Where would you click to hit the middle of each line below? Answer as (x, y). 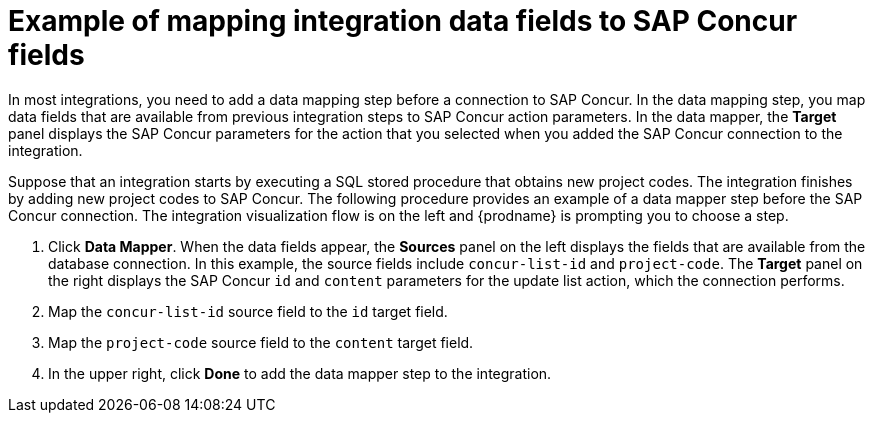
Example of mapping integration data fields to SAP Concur (403, 21)
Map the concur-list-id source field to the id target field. (248, 311)
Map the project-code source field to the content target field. (261, 342)
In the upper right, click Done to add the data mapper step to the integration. (300, 373)
